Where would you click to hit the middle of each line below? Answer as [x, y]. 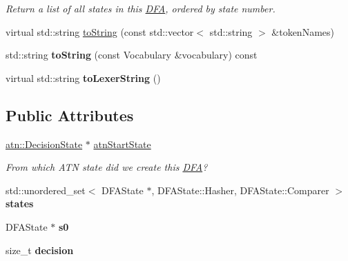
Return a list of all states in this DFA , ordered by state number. [141, 8]
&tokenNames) [303, 31]
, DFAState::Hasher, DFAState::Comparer [240, 190]
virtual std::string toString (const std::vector [100, 31]
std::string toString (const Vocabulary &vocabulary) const [132, 55]
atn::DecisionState [44, 144]
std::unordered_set [46, 190]
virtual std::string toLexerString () [83, 77]
